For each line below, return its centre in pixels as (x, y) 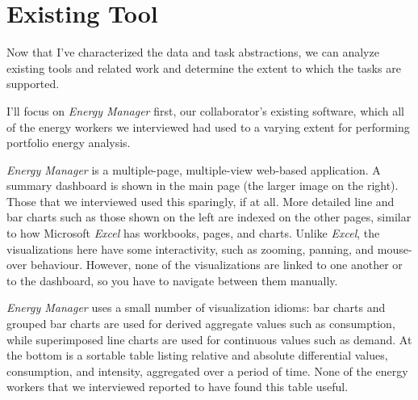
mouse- (395, 248)
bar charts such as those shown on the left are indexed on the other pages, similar (209, 217)
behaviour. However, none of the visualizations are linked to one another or (216, 265)
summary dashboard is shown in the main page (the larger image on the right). (203, 185)
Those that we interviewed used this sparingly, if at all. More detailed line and (201, 201)
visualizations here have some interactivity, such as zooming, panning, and (190, 248)
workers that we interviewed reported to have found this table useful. (178, 387)
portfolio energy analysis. (69, 143)
